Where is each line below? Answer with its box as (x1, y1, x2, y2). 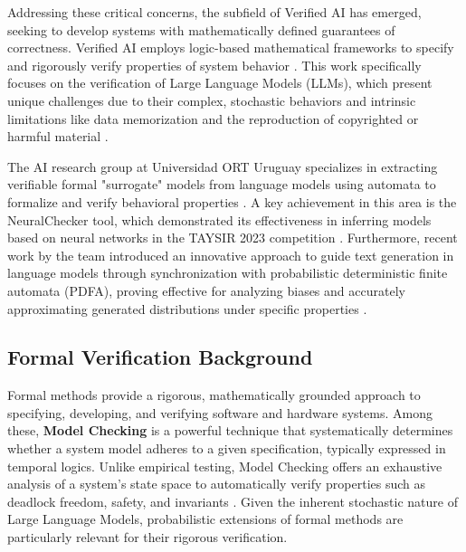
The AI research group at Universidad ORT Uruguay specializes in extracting (7, 157, 438, 176)
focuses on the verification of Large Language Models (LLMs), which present (7, 73, 433, 92)
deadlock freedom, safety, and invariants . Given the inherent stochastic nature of (7, 491, 458, 510)
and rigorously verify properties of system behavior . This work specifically (7, 55, 422, 74)
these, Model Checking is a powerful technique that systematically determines (7, 421, 453, 440)
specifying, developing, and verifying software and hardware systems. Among (7, 403, 433, 422)
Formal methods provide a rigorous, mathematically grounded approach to (7, 385, 421, 404)
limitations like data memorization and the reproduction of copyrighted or (7, 109, 419, 128)
